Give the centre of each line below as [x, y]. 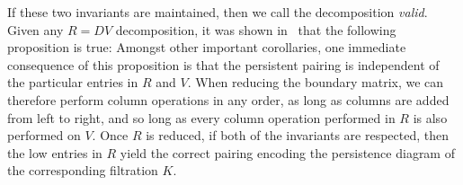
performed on [44, 135]
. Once [110, 135]
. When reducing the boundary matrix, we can [316, 82]
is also [430, 117]
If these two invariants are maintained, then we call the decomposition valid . [218, 12]
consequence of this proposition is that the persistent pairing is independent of [223, 64]
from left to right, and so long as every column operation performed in [201, 117]
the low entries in [55, 152]
